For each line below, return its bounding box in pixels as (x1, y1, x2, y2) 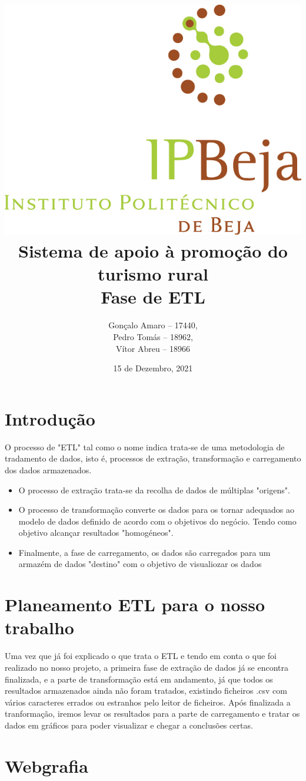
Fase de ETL (101, 285, 205, 309)
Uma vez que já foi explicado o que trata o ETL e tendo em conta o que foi (5, 650, 277, 662)
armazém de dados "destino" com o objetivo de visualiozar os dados (18, 558, 262, 570)
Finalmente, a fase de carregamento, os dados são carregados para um (18, 546, 271, 558)
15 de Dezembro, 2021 (113, 362, 193, 374)
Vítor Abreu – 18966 (115, 342, 191, 354)
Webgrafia (5, 753, 88, 777)
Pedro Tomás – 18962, (113, 331, 193, 343)
